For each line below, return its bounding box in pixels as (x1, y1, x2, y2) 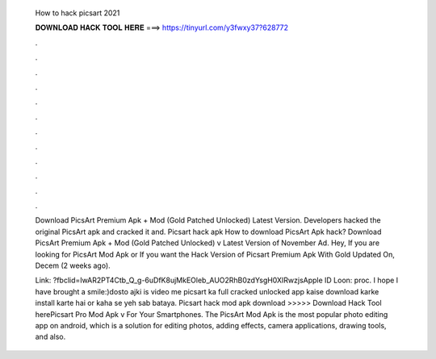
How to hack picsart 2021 (35, 8, 120, 18)
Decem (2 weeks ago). (35, 261, 111, 270)
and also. (35, 332, 66, 342)
